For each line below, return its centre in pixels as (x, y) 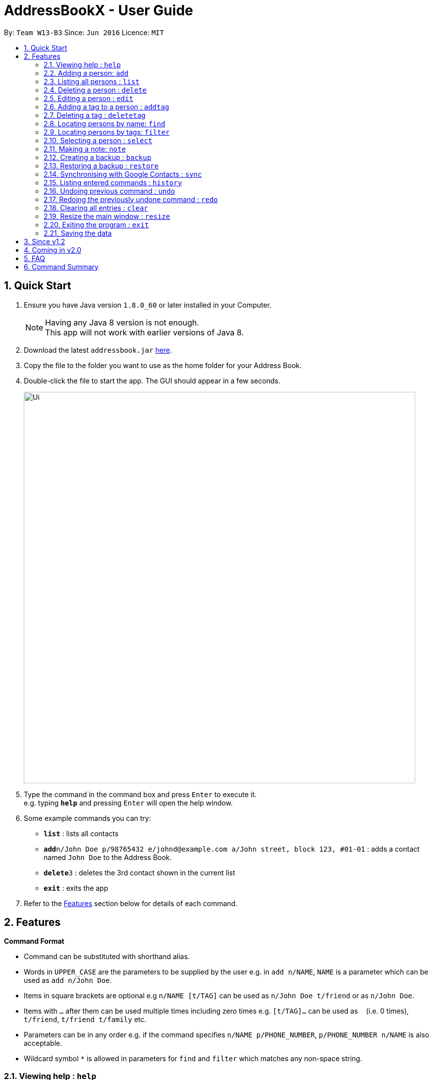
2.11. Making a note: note (85, 149)
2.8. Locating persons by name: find (105, 123)
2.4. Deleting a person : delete (95, 90)
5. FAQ (34, 258)
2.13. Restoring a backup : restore (101, 165)
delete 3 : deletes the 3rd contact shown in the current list (139, 872)
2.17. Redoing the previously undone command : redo (131, 199)
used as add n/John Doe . (68, 980)
